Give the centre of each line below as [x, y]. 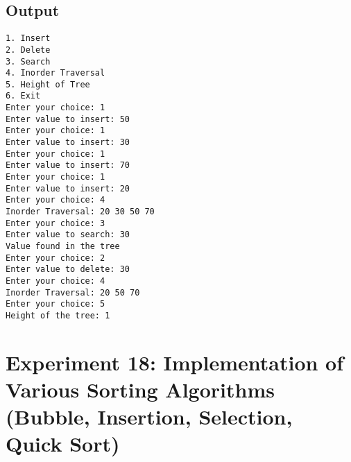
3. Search [28, 61]
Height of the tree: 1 [58, 315]
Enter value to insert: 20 [68, 188]
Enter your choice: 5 [55, 304]
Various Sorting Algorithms [140, 389]
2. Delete [28, 50]
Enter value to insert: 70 [68, 165]
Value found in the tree [63, 247]
